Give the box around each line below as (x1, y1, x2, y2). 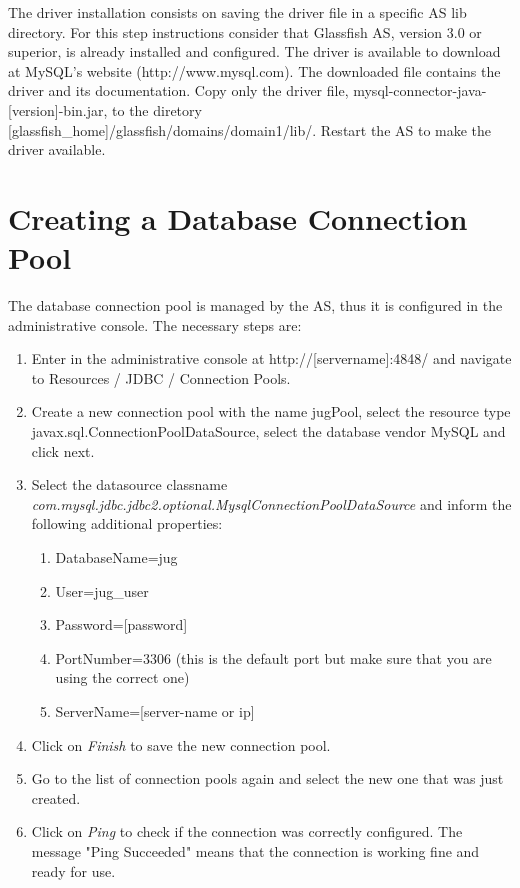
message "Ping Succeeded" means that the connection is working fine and (31, 840, 480, 861)
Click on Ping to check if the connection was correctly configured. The (31, 821, 463, 842)
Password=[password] (55, 614, 188, 635)
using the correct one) (55, 667, 190, 688)
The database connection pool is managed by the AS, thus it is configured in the (8, 295, 503, 316)
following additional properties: (31, 513, 223, 534)
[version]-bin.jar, (8, 99, 108, 120)
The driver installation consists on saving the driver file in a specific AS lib (8, 2, 467, 22)
